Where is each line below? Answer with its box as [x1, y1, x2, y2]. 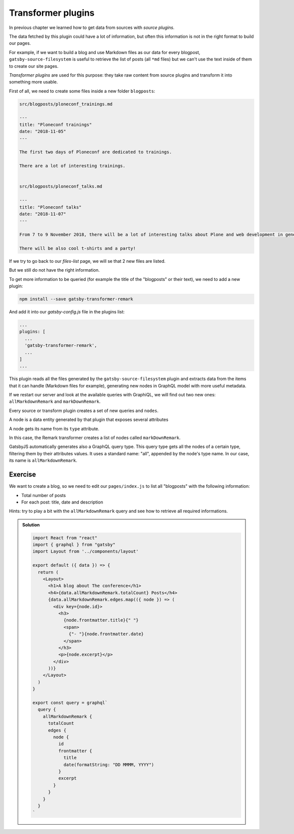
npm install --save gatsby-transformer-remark [19, 296, 133, 302]
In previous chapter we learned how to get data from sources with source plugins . [9, 25, 175, 30]
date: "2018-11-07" [19, 211, 66, 217]
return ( [37, 569, 59, 575]
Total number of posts [21, 492, 66, 498]
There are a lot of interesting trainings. [19, 163, 126, 169]
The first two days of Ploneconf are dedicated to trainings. [19, 149, 172, 155]
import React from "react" [32, 535, 98, 540]
